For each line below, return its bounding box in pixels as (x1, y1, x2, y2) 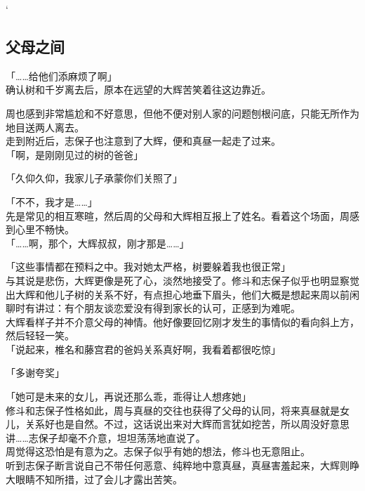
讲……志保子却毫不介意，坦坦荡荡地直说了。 (6, 430, 206, 445)
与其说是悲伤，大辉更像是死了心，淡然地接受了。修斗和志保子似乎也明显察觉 (6, 273, 359, 287)
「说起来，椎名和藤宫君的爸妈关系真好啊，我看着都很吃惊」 (6, 341, 281, 356)
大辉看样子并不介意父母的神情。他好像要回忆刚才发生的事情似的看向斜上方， (6, 314, 359, 329)
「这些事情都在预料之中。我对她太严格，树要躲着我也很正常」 (6, 259, 291, 274)
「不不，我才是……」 (6, 194, 98, 209)
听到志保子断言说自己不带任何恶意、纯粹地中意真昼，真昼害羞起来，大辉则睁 (6, 458, 359, 473)
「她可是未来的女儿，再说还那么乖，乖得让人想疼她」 (6, 389, 251, 404)
